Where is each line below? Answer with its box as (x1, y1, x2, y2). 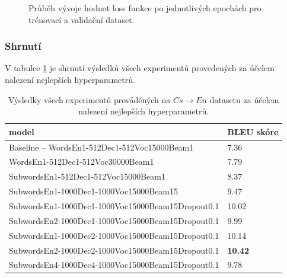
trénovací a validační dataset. (28, 13, 135, 25)
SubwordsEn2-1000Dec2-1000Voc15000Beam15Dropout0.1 (9, 244, 219, 256)
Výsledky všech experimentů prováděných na (8, 93, 171, 106)
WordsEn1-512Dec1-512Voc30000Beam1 (9, 155, 154, 168)
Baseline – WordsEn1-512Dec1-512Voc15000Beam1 (9, 140, 194, 153)
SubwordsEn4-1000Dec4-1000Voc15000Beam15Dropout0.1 (9, 258, 219, 271)
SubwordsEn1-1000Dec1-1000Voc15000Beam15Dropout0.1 (9, 200, 219, 212)
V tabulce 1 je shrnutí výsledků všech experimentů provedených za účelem (5, 62, 275, 74)
